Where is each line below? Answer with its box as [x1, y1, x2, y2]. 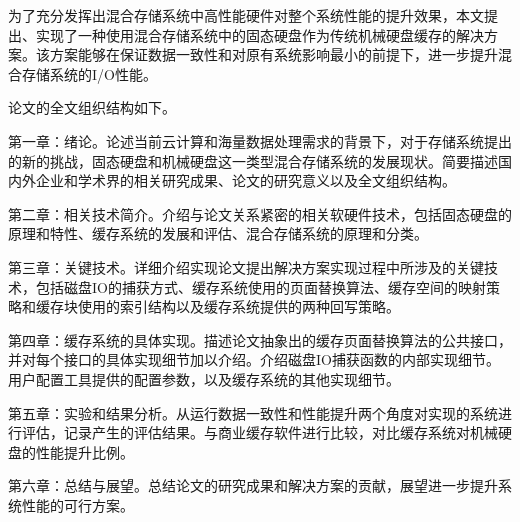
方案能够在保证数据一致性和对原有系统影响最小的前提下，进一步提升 [49, 44, 498, 65]
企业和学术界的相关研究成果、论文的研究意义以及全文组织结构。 [35, 170, 456, 191]
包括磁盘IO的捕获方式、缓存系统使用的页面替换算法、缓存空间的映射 [35, 276, 486, 297]
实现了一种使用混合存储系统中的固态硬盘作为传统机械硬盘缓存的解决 [35, 24, 484, 45]
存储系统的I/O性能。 [21, 63, 157, 84]
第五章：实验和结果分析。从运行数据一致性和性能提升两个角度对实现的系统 [8, 402, 498, 423]
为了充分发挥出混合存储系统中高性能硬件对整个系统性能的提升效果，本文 [8, 5, 484, 25]
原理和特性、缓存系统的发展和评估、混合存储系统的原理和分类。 [8, 223, 428, 244]
